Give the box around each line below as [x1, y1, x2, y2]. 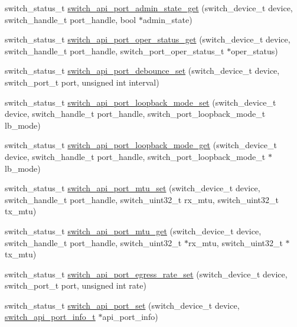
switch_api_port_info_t [5, 310, 96, 323]
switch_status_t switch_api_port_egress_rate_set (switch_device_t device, [5, 267, 288, 280]
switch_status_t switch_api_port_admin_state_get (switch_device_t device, [5, 2, 293, 14]
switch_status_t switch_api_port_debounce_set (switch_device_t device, [5, 64, 280, 77]
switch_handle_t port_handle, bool [5, 13, 136, 25]
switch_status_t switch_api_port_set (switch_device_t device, [5, 299, 240, 311]
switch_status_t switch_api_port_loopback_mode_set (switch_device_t [5, 96, 276, 108]
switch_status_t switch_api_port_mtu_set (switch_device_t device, [5, 182, 260, 194]
